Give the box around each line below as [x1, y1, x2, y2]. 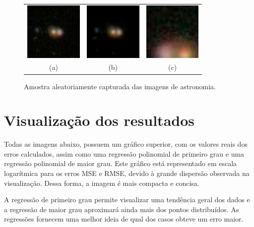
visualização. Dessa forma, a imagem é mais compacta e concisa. [4, 177, 199, 188]
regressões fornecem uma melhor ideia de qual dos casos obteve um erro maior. [4, 214, 244, 224]
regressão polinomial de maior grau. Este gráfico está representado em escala [4, 158, 237, 169]
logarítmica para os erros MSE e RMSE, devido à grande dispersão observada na [4, 168, 250, 178]
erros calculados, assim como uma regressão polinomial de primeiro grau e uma [4, 148, 245, 159]
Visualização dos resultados [4, 110, 194, 130]
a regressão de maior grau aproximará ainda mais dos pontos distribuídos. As [4, 204, 239, 214]
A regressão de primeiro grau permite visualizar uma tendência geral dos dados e [4, 194, 250, 205]
